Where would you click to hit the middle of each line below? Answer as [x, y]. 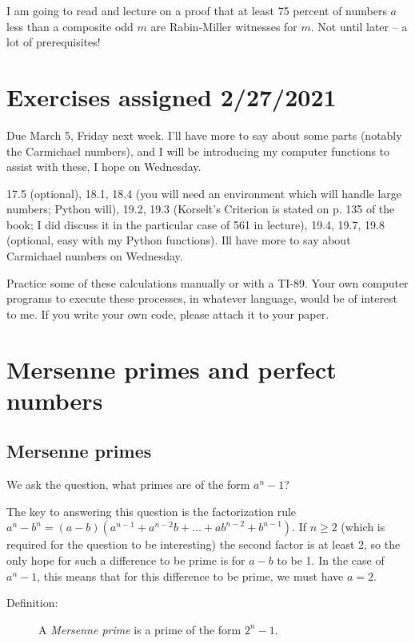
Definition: [32, 603]
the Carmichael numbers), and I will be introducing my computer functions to [198, 151]
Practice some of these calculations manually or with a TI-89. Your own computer [207, 282]
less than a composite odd [70, 26]
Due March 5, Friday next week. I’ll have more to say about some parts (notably [204, 135]
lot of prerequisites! [54, 42]
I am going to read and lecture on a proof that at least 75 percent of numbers [197, 10]
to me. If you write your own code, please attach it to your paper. [168, 314]
